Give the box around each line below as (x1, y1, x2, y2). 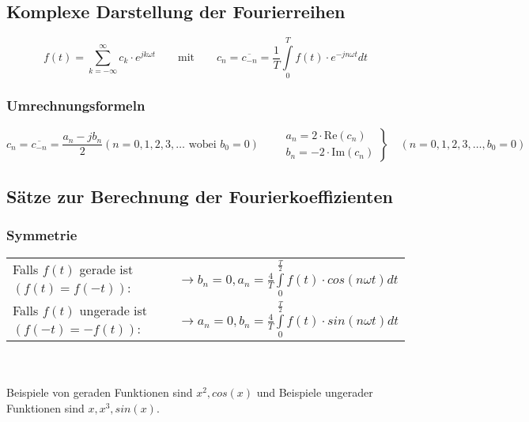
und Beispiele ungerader (256, 383, 373, 400)
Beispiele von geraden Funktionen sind (6, 383, 193, 400)
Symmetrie (6, 225, 77, 245)
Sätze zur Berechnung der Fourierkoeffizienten (6, 183, 393, 208)
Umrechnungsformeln (6, 96, 145, 115)
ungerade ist (79, 300, 148, 319)
